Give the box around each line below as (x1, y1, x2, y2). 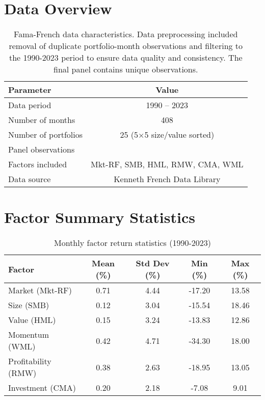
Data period (8, 99, 51, 111)
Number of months (8, 114, 75, 126)
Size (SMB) (8, 299, 49, 311)
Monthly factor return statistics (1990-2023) (54, 237, 211, 249)
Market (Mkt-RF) (8, 284, 72, 296)
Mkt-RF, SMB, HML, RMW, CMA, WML (90, 158, 244, 170)
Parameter (8, 84, 51, 96)
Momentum (8, 329, 49, 341)
